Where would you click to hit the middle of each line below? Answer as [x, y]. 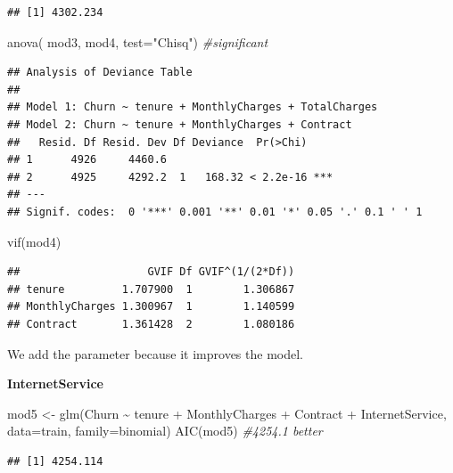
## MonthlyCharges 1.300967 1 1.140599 [151, 307]
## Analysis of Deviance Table [100, 73]
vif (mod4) [34, 241]
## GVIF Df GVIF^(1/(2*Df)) [151, 272]
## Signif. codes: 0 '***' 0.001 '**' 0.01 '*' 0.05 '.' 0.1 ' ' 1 [215, 212]
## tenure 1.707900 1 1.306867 [151, 289]
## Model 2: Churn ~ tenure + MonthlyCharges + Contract [180, 124]
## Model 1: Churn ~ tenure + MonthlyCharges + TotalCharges [193, 107]
